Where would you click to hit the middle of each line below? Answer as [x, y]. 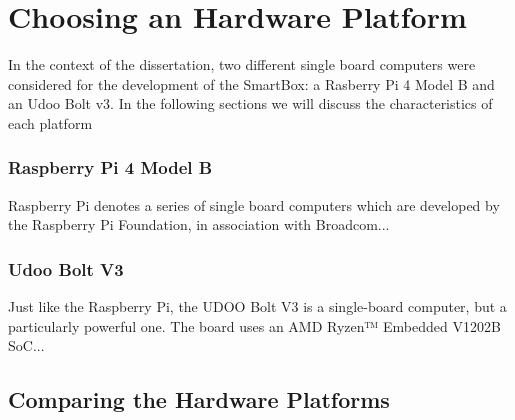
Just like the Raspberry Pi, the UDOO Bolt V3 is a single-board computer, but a [257, 306]
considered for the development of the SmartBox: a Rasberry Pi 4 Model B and [251, 83]
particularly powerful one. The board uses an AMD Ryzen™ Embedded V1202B [254, 325]
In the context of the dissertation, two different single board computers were [242, 64]
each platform [50, 122]
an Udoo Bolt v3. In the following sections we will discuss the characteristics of [250, 103]
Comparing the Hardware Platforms [199, 399]
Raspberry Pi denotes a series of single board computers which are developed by [254, 204]
